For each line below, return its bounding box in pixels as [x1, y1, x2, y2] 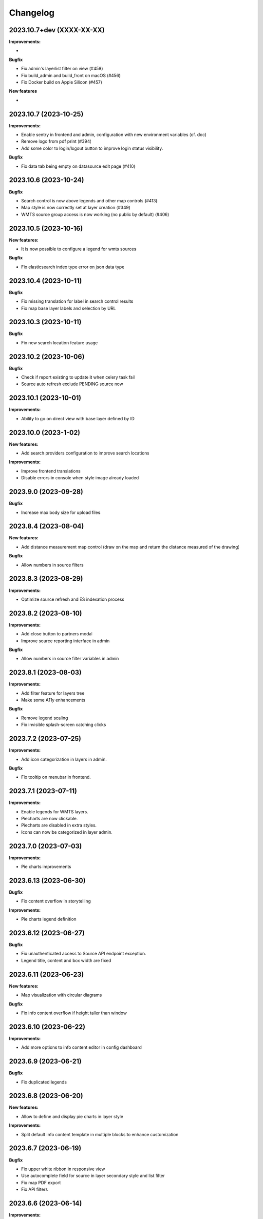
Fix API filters [21, 1186, 48, 1192]
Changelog [9, 7, 55, 18]
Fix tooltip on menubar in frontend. [21, 774, 91, 780]
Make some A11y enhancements [21, 697, 86, 703]
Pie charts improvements [21, 864, 72, 870]
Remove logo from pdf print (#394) [21, 138, 92, 144]
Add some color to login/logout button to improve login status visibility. [21, 145, 163, 151]
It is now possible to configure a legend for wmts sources [21, 246, 136, 252]
